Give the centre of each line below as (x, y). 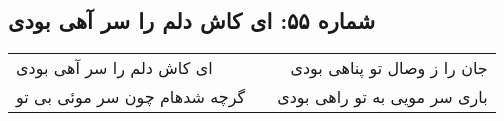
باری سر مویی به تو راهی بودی (382, 97)
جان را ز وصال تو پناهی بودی (389, 68)
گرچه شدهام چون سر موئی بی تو (131, 97)
